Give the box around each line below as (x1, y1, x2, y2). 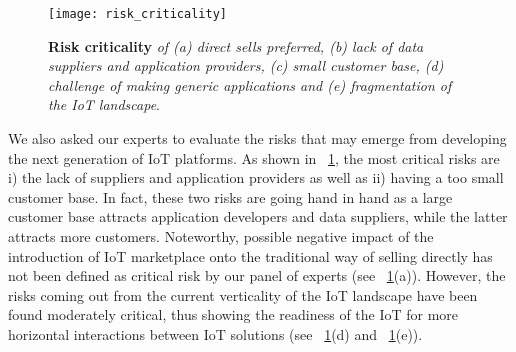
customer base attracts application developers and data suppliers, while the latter (8, 206, 508, 227)
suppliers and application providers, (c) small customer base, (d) (48, 55, 444, 76)
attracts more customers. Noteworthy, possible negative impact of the (8, 226, 434, 246)
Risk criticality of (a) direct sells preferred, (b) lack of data (48, 35, 424, 56)
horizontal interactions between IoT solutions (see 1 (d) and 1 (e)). (8, 323, 423, 344)
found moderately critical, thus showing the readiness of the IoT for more (8, 304, 459, 325)
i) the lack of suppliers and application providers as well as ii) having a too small (8, 167, 504, 188)
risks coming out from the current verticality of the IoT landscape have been (8, 284, 478, 305)
